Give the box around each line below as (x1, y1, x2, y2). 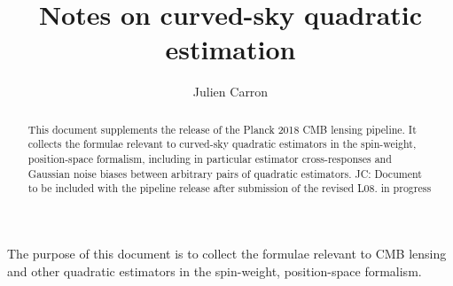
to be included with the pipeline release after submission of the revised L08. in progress (27, 181, 432, 196)
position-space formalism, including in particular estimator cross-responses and (27, 151, 392, 166)
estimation (165, 31, 296, 67)
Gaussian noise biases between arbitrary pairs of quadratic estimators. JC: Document (27, 166, 422, 181)
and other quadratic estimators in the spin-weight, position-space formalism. (7, 261, 422, 280)
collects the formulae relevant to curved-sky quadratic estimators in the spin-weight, (27, 136, 417, 151)
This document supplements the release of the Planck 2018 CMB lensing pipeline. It (27, 121, 417, 136)
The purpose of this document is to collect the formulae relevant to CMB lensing (7, 243, 447, 262)
